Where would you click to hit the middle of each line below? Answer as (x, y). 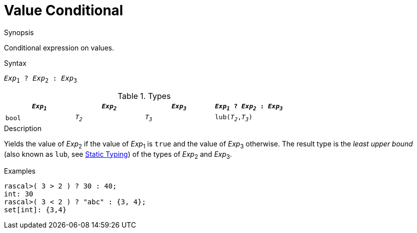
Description (23, 128)
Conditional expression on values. (59, 47)
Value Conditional (64, 10)
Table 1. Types (144, 96)
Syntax (15, 63)
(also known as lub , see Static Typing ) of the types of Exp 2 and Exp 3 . (118, 155)
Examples (20, 171)
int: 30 (19, 194)
